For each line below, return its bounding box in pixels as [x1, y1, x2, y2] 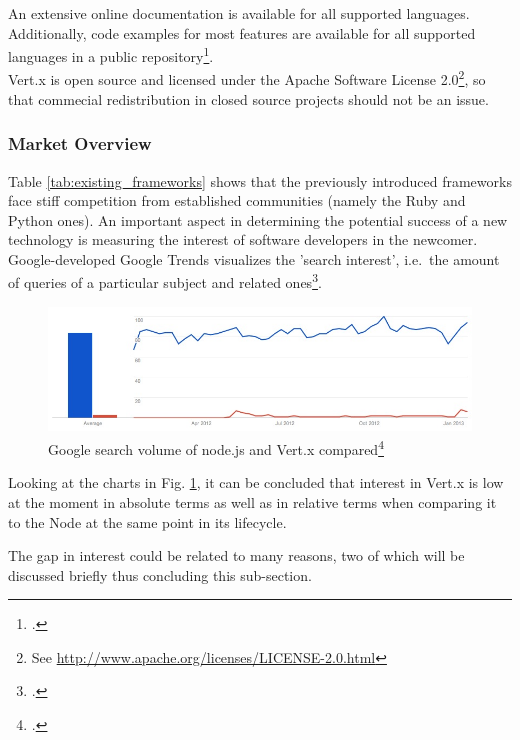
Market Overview [8, 131, 152, 156]
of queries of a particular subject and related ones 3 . [8, 269, 322, 293]
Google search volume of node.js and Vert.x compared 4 [48, 436, 384, 459]
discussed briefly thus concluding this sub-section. [8, 564, 312, 585]
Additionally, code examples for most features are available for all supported [8, 22, 476, 43]
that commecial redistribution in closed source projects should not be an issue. [8, 88, 489, 109]
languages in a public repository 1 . [8, 43, 214, 66]
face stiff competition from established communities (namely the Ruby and [8, 190, 466, 211]
